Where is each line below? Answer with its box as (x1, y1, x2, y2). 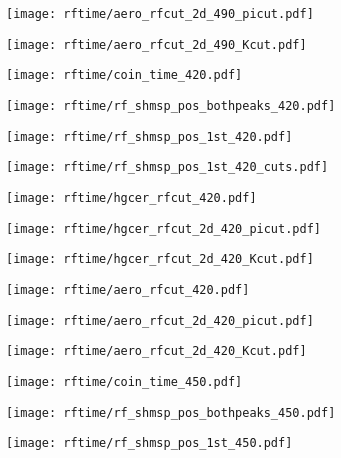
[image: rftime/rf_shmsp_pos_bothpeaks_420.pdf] (6, 98, 336, 113)
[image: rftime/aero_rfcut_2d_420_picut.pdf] (6, 313, 314, 328)
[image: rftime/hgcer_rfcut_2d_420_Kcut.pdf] (6, 252, 314, 267)
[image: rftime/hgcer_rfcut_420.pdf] (6, 190, 257, 205)
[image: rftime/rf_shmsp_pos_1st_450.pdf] (6, 436, 293, 451)
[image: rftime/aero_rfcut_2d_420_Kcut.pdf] (6, 344, 307, 359)
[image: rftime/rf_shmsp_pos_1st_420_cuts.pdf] (6, 160, 329, 175)
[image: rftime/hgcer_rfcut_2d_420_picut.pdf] (6, 221, 321, 236)
